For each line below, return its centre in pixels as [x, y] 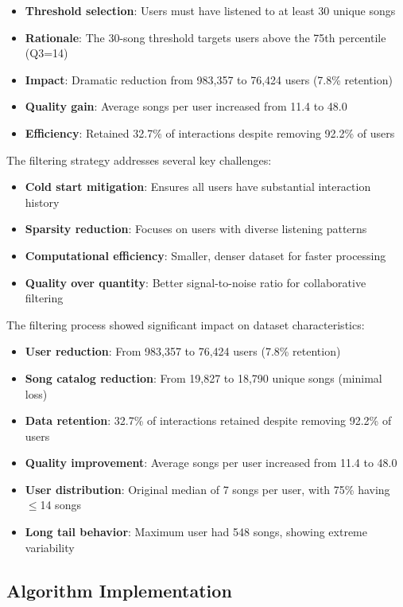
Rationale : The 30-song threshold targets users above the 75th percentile [205, 37]
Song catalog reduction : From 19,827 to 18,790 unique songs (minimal [203, 377]
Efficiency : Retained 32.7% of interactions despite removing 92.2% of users [210, 132]
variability [50, 547]
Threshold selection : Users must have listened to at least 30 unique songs [210, 10]
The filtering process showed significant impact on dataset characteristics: [186, 324]
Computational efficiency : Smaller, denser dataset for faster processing [205, 255]
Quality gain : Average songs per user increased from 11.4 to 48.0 [186, 106]
